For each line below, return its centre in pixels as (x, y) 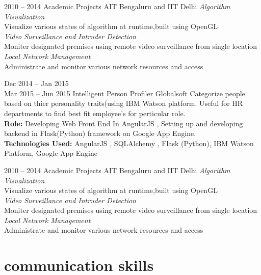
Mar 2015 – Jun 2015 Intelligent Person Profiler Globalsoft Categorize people (125, 93)
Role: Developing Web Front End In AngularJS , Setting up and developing (124, 123)
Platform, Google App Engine (51, 153)
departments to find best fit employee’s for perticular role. (95, 113)
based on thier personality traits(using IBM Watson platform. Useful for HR (124, 103)
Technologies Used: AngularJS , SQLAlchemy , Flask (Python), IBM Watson (129, 143)
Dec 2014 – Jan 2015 (36, 83)
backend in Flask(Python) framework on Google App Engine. (100, 133)
